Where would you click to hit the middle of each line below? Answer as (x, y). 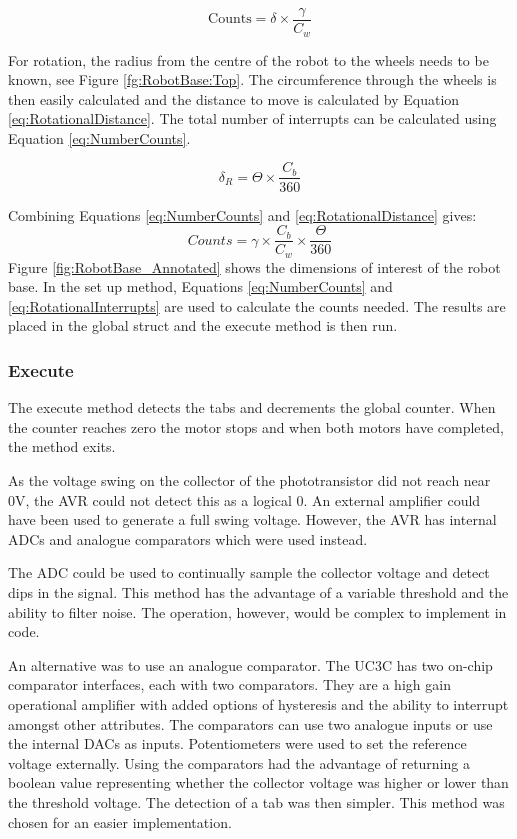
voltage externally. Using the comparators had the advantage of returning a (239, 762)
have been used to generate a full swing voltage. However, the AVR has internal (252, 519)
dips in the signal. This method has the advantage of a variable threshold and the (258, 592)
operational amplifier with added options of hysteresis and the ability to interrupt (258, 703)
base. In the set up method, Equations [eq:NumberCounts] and (200, 286)
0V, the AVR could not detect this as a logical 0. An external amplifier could (244, 499)
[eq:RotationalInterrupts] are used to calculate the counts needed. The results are (257, 305)
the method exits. (62, 446)
